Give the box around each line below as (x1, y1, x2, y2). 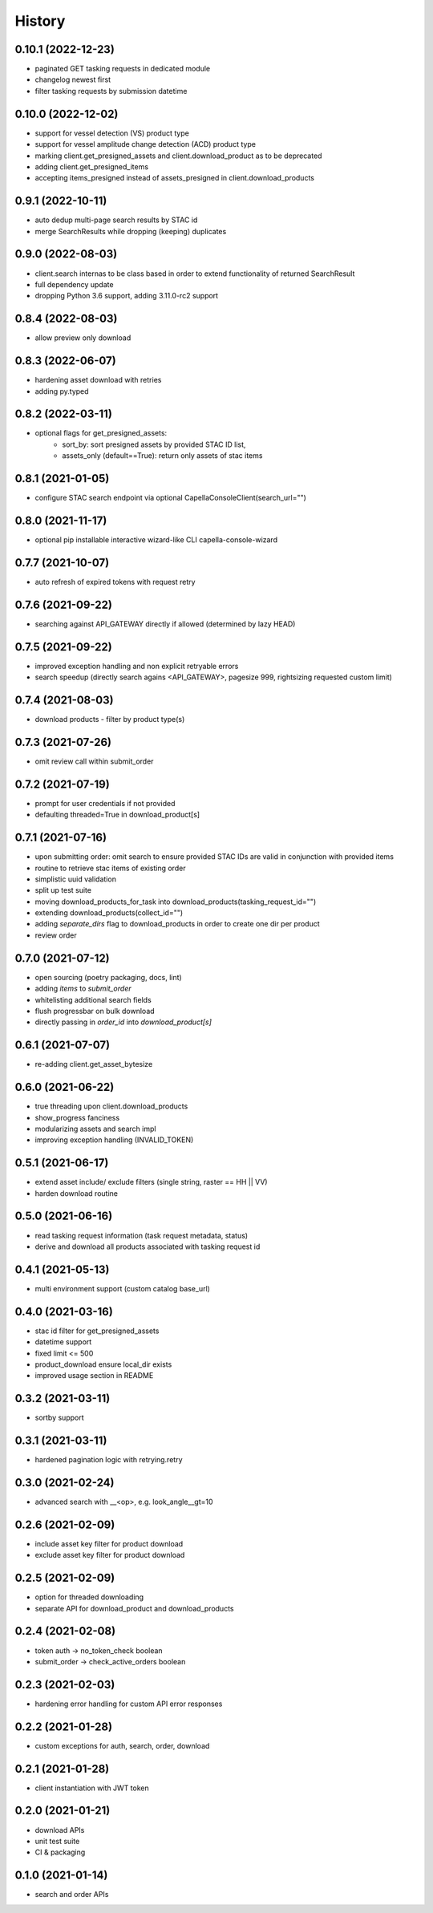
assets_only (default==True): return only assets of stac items (62, 451, 263, 460)
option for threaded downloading (34, 1592, 144, 1602)
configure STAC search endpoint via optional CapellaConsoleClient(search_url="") (34, 493, 306, 503)
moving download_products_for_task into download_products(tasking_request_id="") (34, 897, 317, 906)
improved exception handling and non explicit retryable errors (34, 661, 239, 671)
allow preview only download (34, 333, 132, 342)
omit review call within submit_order (34, 756, 154, 766)
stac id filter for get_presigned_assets (34, 1326, 160, 1335)
